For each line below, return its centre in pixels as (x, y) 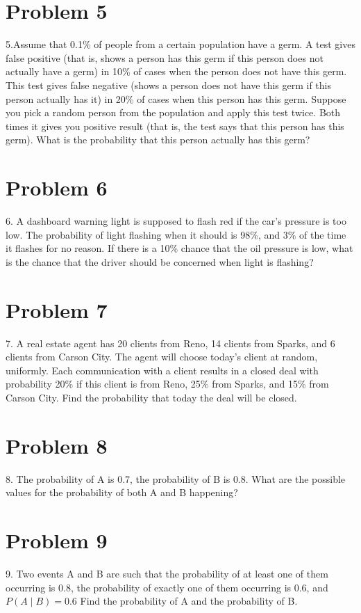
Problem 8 (57, 445)
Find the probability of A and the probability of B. (189, 601)
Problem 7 (57, 309)
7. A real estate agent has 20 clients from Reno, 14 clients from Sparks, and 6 (170, 343)
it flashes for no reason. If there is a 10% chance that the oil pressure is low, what (179, 248)
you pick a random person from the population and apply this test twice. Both (173, 112)
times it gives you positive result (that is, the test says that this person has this (175, 126)
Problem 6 (57, 188)
